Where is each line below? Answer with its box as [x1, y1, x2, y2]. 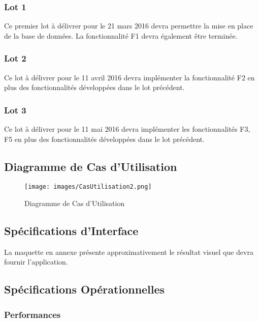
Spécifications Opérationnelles [4, 281, 165, 297]
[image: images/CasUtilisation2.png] [24, 183, 152, 191]
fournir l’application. [4, 256, 68, 267]
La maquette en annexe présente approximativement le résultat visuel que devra [4, 246, 253, 257]
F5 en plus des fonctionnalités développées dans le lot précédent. [4, 133, 205, 144]
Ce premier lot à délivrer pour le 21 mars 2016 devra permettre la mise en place [4, 20, 253, 31]
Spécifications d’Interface [4, 223, 139, 239]
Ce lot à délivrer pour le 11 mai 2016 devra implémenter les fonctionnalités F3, [4, 124, 250, 134]
